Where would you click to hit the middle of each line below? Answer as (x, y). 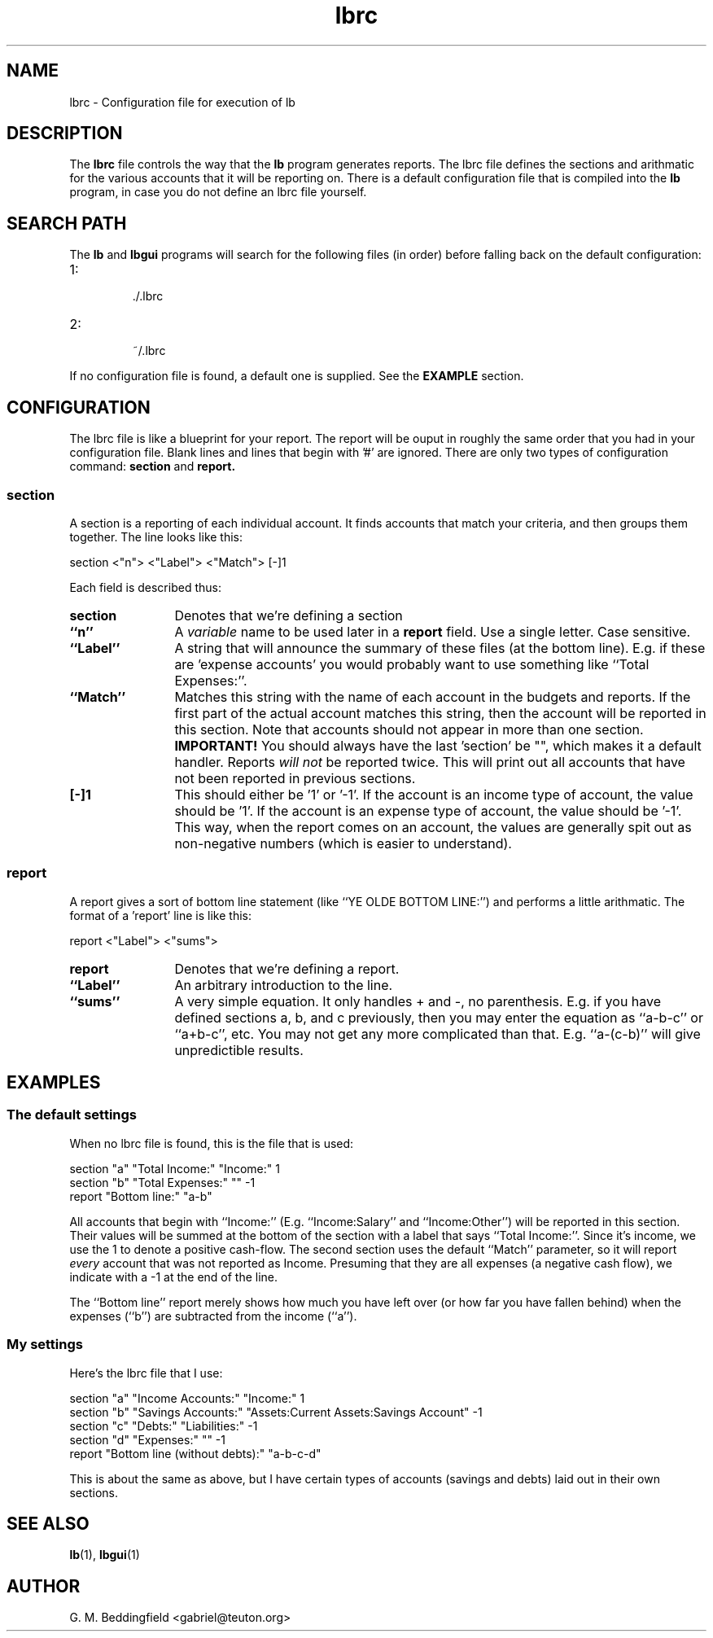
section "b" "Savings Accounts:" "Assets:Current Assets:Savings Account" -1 (276, 1412)
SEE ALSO (48, 1524)
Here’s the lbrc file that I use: (146, 1373)
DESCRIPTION (65, 134)
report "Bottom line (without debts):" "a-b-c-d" (195, 1453)
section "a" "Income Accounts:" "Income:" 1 (187, 1398)
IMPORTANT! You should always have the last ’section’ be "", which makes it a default (438, 745)
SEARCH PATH (67, 223)
